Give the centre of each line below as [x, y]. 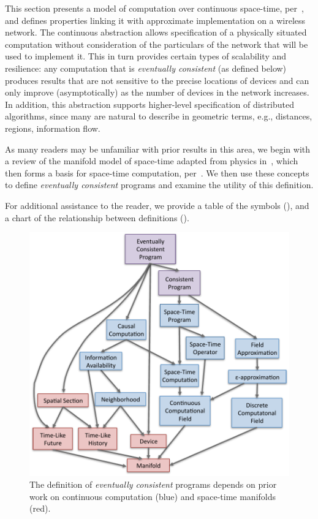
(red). [40, 508]
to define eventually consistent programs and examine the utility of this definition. [159, 185]
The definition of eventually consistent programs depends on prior [153, 484]
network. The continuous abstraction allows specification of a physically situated [156, 32]
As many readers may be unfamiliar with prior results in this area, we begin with [158, 149]
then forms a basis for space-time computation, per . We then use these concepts [157, 172]
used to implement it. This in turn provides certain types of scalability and [146, 56]
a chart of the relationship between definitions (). [97, 217]
